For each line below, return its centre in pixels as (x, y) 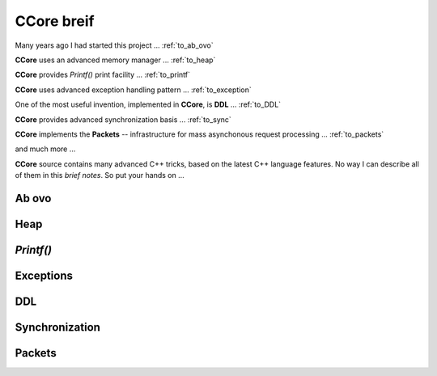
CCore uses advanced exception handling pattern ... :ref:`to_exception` (133, 90)
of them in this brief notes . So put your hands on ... (100, 175)
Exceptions (44, 275)
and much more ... (45, 149)
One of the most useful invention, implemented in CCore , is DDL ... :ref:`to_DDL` (148, 104)
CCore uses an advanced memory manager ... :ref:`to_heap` (115, 60)
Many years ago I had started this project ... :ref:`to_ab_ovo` (114, 45)
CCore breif (55, 21)
